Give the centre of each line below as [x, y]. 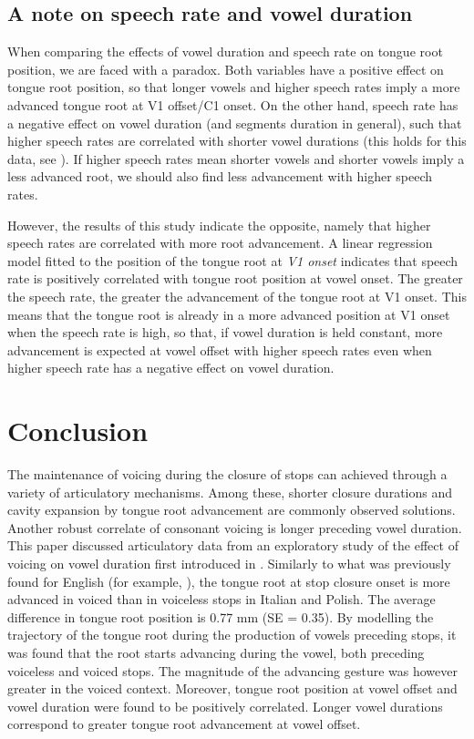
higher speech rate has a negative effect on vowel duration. [171, 368]
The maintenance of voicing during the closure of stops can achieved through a [227, 474]
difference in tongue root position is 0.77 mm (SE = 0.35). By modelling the [221, 616]
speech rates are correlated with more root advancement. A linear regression [220, 243]
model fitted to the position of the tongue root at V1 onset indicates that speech [233, 260]
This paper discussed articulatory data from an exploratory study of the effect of [233, 545]
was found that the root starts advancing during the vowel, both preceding [216, 652]
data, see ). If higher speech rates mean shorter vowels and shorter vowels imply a [236, 158]
